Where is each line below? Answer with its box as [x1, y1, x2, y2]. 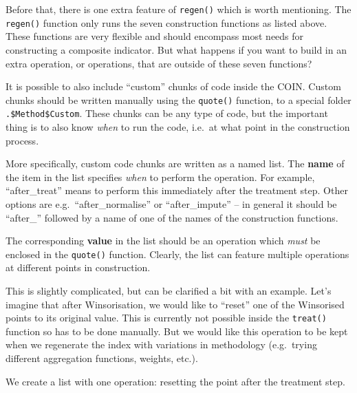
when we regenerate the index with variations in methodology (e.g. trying [6, 337, 317, 352]
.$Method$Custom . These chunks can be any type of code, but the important [6, 106, 328, 120]
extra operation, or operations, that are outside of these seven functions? [6, 56, 312, 70]
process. [6, 133, 39, 147]
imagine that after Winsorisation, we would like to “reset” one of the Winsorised [6, 297, 345, 311]
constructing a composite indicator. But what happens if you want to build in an [6, 42, 347, 56]
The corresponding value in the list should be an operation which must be [6, 233, 321, 248]
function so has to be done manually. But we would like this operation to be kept [6, 323, 348, 338]
